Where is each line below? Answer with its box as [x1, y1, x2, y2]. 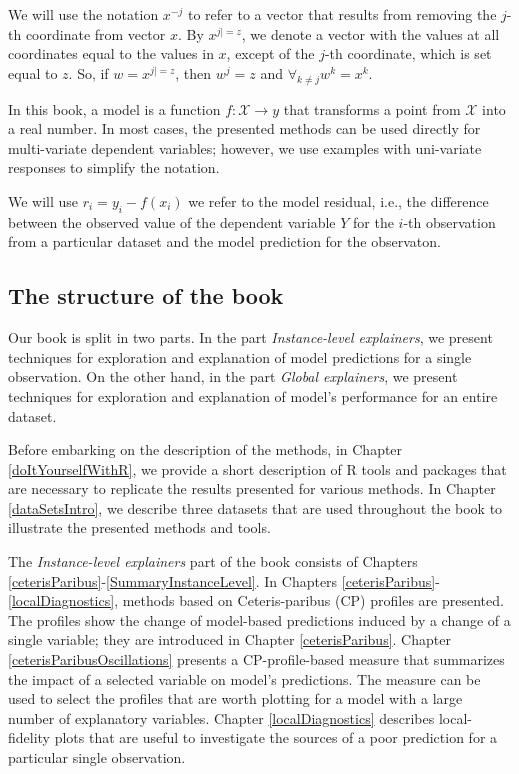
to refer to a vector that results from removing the [187, 4, 497, 24]
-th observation [403, 211, 496, 232]
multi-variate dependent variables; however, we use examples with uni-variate [8, 137, 482, 158]
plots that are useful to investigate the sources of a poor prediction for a [54, 727, 498, 748]
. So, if [68, 62, 109, 83]
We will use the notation [8, 4, 159, 24]
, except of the [226, 43, 315, 64]
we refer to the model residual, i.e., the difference [188, 190, 489, 211]
